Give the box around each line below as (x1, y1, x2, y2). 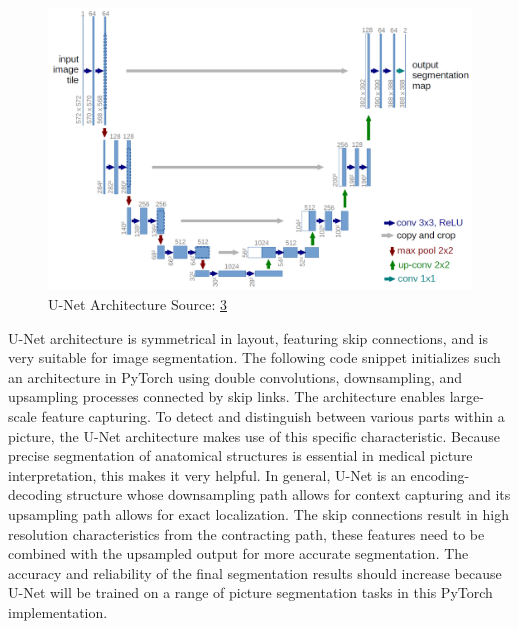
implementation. (8, 601, 108, 622)
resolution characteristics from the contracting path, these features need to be (8, 523, 485, 544)
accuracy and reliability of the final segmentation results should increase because (8, 562, 502, 583)
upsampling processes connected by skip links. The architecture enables (8, 386, 445, 407)
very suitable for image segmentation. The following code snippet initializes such (8, 347, 501, 368)
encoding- (410, 464, 470, 485)
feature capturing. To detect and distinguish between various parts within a (41, 405, 505, 426)
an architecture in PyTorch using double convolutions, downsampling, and (8, 366, 463, 387)
